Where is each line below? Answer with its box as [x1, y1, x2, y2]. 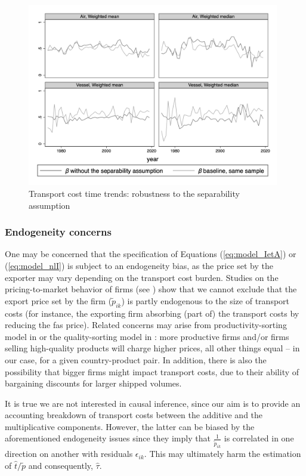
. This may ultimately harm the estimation [144, 447, 301, 460]
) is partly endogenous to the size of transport [121, 294, 290, 307]
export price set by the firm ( [5, 294, 112, 307]
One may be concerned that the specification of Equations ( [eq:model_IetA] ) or [5, 248, 296, 260]
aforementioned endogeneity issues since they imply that [5, 432, 211, 444]
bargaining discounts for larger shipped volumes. [5, 377, 182, 390]
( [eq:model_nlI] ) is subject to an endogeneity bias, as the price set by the [5, 259, 273, 271]
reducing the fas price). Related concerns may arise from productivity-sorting [5, 319, 287, 331]
